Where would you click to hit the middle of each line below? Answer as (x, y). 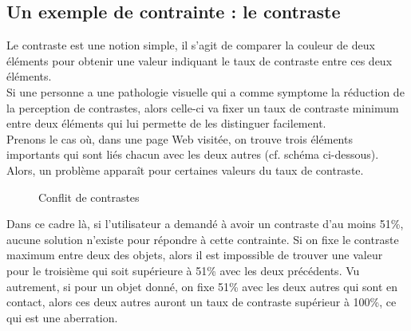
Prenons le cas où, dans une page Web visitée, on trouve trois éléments (180, 138)
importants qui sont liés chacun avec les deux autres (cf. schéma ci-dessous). (193, 154)
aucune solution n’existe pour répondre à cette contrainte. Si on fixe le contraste (203, 239)
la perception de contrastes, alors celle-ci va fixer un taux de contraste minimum (203, 107)
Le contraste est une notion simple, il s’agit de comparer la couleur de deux (191, 45)
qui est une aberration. (62, 317)
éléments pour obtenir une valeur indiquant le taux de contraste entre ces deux (200, 60)
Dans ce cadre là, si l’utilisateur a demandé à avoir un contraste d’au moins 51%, (205, 224)
